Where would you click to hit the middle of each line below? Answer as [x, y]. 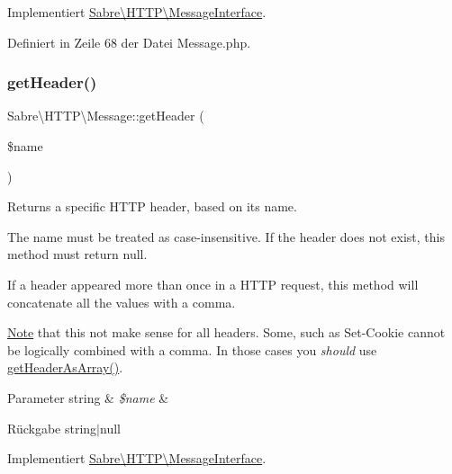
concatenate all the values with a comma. [122, 302]
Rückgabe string [52, 428]
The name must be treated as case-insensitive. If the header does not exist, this [226, 236]
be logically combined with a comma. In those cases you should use [192, 349]
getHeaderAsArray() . [65, 367]
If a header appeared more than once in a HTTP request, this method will [213, 284]
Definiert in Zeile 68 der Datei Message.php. [129, 42]
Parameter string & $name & [88, 397]
